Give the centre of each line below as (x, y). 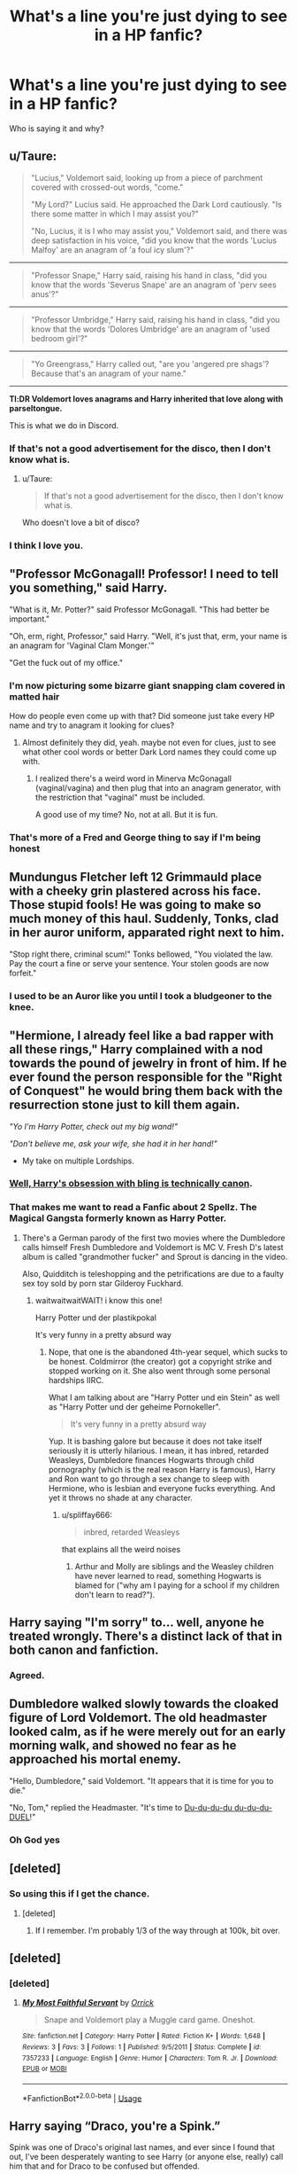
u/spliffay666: (87, 1514)
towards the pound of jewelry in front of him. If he (148, 1064)
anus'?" (45, 293)
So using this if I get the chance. (80, 1894)
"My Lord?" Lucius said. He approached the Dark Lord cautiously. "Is (156, 204)
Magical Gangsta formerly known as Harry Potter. (118, 1218)
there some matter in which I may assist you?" (114, 214)
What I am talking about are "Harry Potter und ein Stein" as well (164, 1397)
